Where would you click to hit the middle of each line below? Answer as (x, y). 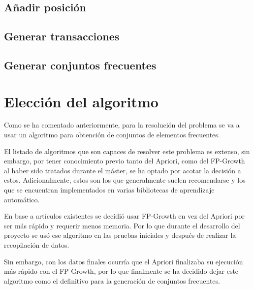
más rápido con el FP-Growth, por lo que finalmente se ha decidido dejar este (121, 271)
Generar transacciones (62, 36)
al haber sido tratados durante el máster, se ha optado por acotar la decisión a (123, 170)
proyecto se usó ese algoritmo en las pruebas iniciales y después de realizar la (120, 235)
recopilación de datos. (37, 245)
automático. (22, 199)
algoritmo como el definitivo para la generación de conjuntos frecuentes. (112, 280)
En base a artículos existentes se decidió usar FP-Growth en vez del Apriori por (125, 216)
